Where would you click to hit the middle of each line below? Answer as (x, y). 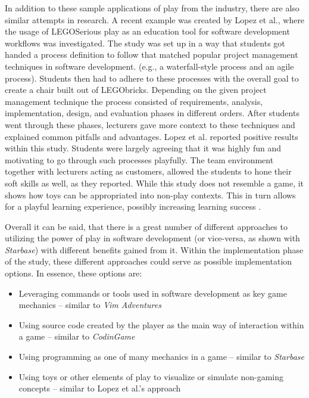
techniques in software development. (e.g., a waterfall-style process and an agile (149, 66)
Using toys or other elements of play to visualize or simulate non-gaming (151, 376)
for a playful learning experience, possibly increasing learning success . (133, 206)
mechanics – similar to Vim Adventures (90, 305)
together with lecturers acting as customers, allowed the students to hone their (148, 171)
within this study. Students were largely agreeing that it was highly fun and (143, 148)
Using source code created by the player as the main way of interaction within (161, 324)
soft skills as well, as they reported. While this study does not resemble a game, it (154, 183)
